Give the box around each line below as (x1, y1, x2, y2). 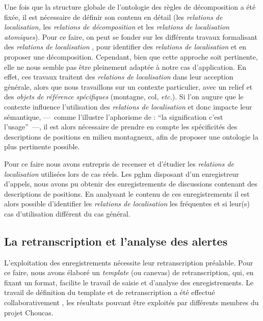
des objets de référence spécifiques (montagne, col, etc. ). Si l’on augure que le (4, 91, 244, 102)
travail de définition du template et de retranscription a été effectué (4, 287, 215, 298)
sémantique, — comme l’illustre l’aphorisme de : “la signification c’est (4, 111, 223, 122)
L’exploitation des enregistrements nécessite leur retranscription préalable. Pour (4, 257, 253, 267)
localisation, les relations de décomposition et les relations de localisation (4, 21, 229, 32)
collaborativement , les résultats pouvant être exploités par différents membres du (4, 297, 259, 308)
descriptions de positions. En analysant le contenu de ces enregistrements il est (4, 188, 250, 199)
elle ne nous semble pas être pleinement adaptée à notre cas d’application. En (4, 61, 246, 72)
